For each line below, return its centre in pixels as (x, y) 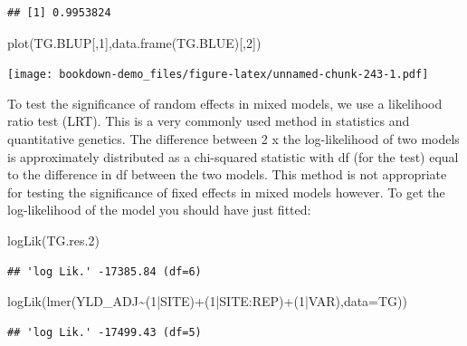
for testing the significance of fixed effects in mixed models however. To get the (226, 192)
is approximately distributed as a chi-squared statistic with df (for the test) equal (233, 156)
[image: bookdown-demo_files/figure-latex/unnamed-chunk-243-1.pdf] (218, 75)
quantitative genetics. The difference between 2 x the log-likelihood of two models (233, 139)
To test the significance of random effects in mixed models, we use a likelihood (225, 103)
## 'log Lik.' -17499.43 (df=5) (105, 332)
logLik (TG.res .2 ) (53, 240)
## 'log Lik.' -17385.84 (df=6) (105, 271)
